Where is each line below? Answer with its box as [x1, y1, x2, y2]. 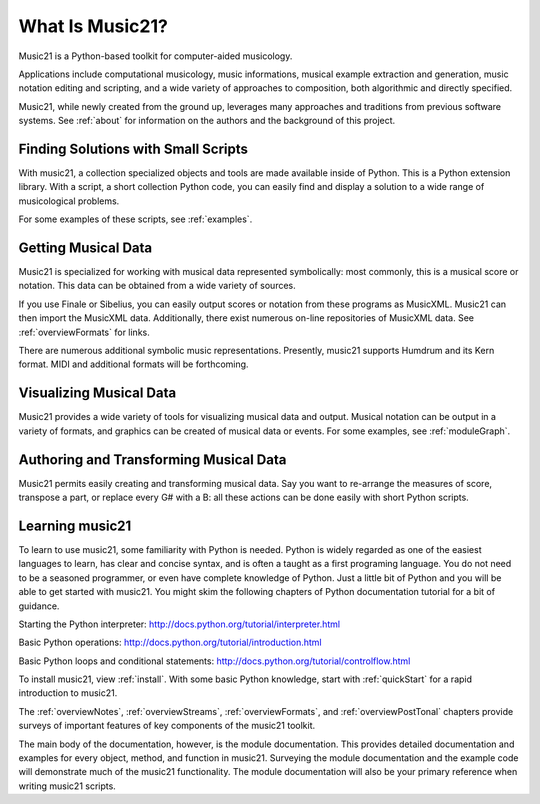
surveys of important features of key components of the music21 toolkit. [18, 720, 316, 732]
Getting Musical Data [18, 240, 153, 256]
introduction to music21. [18, 687, 118, 699]
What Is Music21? [18, 15, 169, 37]
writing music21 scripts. [18, 780, 117, 792]
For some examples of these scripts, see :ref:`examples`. [18, 213, 253, 225]
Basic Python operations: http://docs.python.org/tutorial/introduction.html [18, 636, 322, 649]
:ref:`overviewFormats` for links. [18, 326, 150, 338]
